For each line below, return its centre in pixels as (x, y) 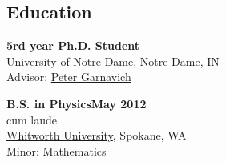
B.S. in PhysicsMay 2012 (77, 103)
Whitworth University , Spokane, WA (97, 135)
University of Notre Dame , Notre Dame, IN (113, 61)
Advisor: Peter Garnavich (69, 77)
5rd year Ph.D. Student (73, 45)
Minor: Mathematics (56, 150)
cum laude (32, 119)
